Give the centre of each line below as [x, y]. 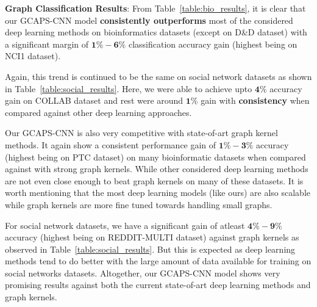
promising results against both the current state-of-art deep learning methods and [158, 285]
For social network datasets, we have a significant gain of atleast [125, 225]
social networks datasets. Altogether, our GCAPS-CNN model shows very [143, 273]
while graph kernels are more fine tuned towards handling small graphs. [139, 204]
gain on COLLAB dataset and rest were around [94, 100]
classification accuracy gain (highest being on [213, 44]
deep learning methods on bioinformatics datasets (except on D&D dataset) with [156, 32]
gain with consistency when [255, 100]
